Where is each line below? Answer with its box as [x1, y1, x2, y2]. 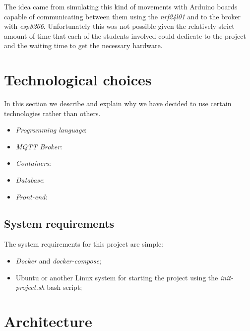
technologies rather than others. [4, 108, 101, 118]
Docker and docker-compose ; [15, 256, 101, 266]
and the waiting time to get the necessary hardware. [4, 40, 163, 51]
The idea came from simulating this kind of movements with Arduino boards [4, 1, 238, 11]
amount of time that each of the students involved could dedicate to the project [4, 30, 246, 41]
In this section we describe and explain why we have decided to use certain [4, 98, 232, 109]
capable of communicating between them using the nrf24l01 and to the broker [4, 11, 241, 21]
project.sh [15, 282, 45, 292]
